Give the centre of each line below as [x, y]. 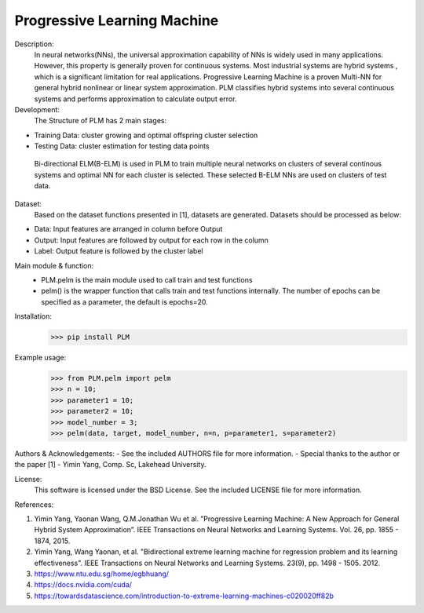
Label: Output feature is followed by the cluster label [119, 251]
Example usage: [40, 358]
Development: [37, 109]
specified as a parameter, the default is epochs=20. [124, 301]
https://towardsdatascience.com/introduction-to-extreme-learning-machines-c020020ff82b [184, 596]
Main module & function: [54, 265]
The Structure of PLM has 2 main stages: [101, 121]
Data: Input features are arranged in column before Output [128, 229]
